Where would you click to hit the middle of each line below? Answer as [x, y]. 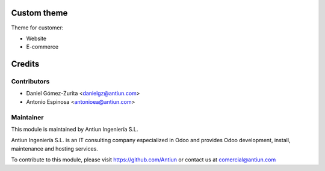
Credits [25, 64]
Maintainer [27, 117]
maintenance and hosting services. [55, 148]
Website [36, 38]
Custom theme [39, 13]
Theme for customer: [37, 28]
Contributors [30, 82]
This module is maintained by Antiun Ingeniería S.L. [75, 129]
